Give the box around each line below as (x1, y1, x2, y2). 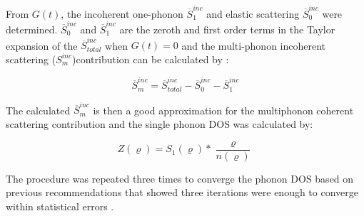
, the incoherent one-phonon (61, 6, 183, 21)
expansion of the (6, 38, 78, 53)
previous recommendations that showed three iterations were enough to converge (6, 185, 359, 200)
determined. (6, 22, 58, 37)
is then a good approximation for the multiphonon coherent (93, 102, 354, 117)
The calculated (6, 102, 71, 117)
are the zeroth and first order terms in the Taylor (119, 22, 335, 37)
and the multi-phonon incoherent (181, 38, 326, 53)
